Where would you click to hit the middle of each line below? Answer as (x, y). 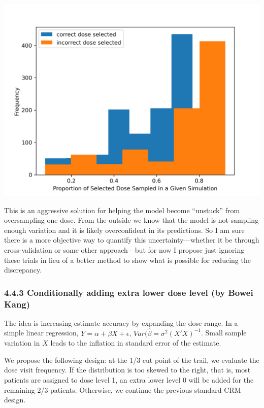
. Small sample (224, 333)
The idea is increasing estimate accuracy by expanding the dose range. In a (121, 322)
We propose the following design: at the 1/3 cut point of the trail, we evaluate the (132, 360)
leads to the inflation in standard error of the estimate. (136, 343)
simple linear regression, (41, 333)
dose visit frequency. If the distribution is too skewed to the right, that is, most (127, 370)
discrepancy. (23, 270)
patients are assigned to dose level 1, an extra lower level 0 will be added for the (129, 380)
